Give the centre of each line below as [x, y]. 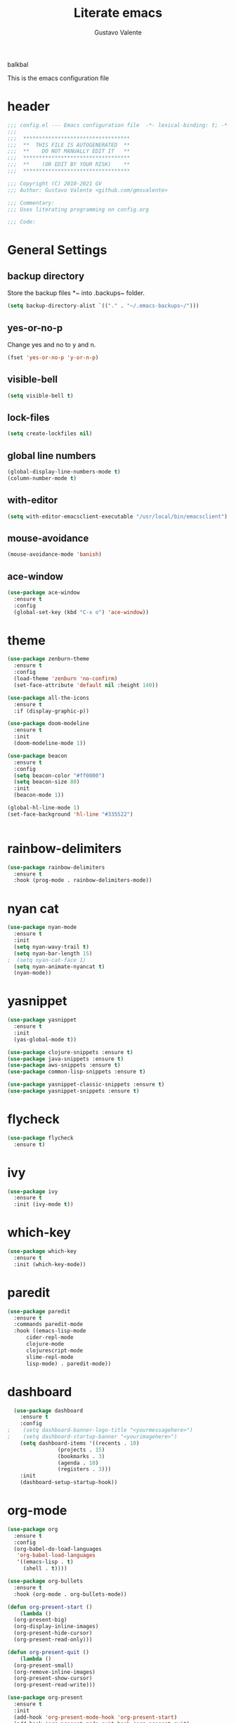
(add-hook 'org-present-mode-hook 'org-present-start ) [96, 1717]
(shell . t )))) [45, 1568]
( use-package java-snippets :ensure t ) [66, 1059]
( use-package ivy [33, 1191]
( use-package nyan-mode [42, 928]
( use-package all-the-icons [48, 698]
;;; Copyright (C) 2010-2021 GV [54, 183]
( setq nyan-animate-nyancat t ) [59, 967]
